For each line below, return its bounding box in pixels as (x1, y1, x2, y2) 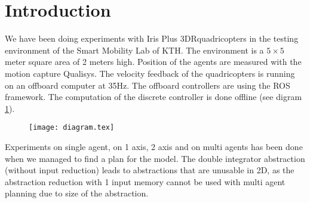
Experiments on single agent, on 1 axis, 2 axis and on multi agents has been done (5, 140, 303, 152)
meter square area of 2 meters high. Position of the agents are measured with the (5, 55, 302, 68)
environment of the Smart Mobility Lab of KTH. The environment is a (5, 43, 264, 56)
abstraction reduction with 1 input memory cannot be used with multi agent (5, 175, 286, 188)
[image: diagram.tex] (29, 123, 115, 132)
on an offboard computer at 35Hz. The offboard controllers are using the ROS (5, 79, 290, 91)
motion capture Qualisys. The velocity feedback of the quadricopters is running (5, 67, 295, 79)
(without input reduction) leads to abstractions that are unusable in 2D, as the (5, 164, 294, 176)
